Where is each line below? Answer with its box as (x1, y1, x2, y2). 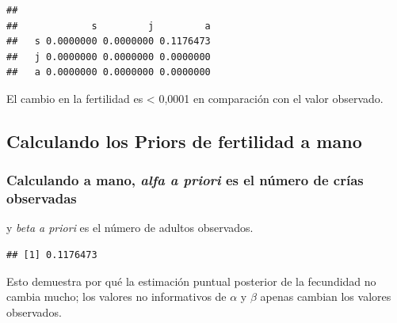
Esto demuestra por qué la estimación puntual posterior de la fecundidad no (6, 272, 376, 289)
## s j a (6, 20, 211, 32)
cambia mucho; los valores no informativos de (6, 288, 227, 305)
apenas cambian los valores (260, 288, 391, 305)
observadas (6, 188, 77, 208)
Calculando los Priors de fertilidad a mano (6, 128, 362, 153)
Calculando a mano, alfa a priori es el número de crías (6, 170, 364, 190)
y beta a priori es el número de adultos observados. (6, 219, 254, 236)
